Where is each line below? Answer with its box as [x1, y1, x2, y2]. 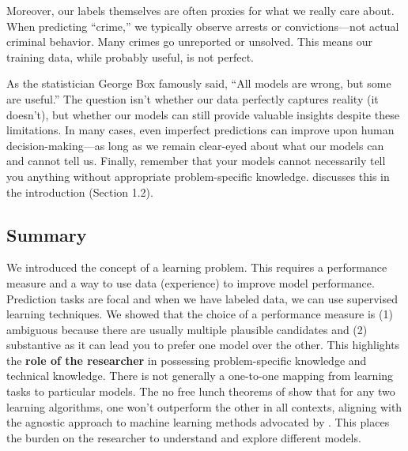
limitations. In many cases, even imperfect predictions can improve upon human [6, 122, 395, 138]
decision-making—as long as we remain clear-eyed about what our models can [6, 137, 384, 153]
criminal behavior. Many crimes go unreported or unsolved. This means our [6, 33, 372, 50]
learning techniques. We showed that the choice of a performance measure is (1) [6, 306, 393, 322]
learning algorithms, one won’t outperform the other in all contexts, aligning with [6, 398, 402, 415]
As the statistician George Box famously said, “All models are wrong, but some [6, 75, 391, 92]
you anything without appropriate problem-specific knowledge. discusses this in [6, 167, 390, 184]
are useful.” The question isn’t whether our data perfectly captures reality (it [6, 90, 379, 107]
